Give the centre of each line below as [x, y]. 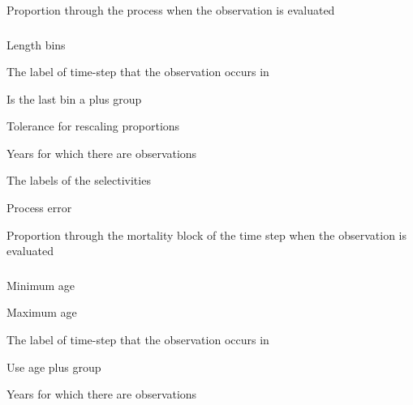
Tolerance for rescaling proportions [93, 126]
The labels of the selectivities [79, 180]
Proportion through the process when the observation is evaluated [171, 10]
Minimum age [41, 285]
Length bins [36, 44]
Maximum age [42, 312]
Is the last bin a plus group [74, 98]
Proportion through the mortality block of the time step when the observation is [206, 234]
